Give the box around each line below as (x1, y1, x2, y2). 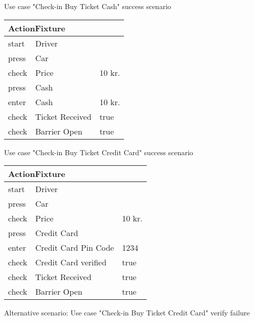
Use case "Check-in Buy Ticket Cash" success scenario (4, 1, 172, 11)
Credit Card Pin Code (35, 242, 114, 254)
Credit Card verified (35, 256, 107, 268)
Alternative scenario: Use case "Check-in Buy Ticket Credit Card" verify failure (4, 307, 250, 318)
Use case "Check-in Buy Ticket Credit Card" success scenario (4, 147, 193, 157)
